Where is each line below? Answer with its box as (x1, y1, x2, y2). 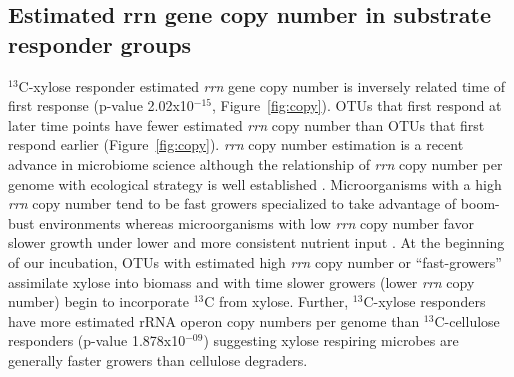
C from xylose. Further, (204, 291, 349, 312)
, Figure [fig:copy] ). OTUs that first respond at (212, 95, 502, 116)
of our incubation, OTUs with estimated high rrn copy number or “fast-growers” (8, 251, 502, 272)
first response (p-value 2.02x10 (8, 95, 194, 116)
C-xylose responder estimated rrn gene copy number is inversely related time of (18, 75, 506, 96)
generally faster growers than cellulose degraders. (8, 349, 308, 370)
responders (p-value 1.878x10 (8, 330, 186, 351)
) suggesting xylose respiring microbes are (203, 330, 459, 351)
